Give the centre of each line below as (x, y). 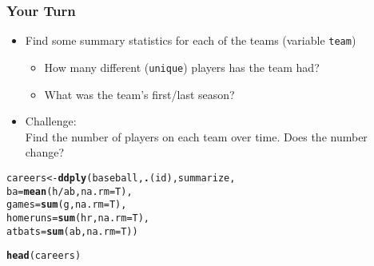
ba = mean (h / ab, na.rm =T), (70, 191)
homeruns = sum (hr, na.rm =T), (78, 218)
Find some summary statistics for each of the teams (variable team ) (191, 40)
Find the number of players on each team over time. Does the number (196, 136)
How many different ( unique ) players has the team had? (182, 67)
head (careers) (44, 256)
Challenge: (51, 121)
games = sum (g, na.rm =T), (67, 205)
